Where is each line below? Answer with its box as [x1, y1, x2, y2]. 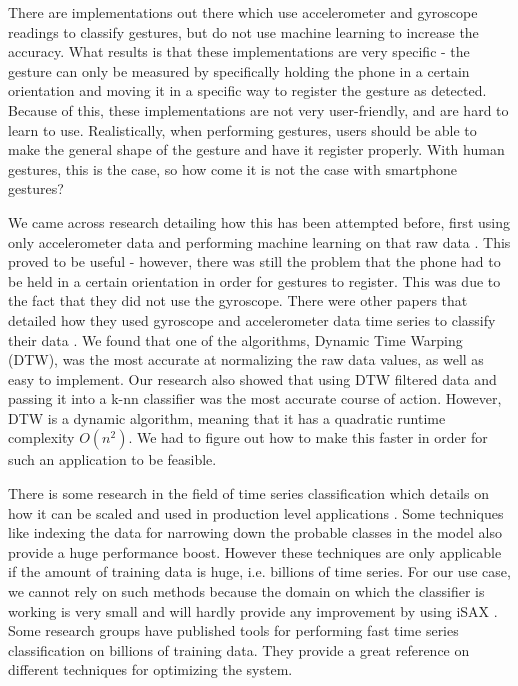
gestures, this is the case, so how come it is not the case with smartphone [8, 158, 458, 179]
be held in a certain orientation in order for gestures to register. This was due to [8, 270, 501, 291]
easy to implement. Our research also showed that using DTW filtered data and [8, 368, 497, 389]
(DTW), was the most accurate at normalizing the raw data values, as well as [8, 349, 484, 370]
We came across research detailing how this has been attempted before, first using [8, 211, 510, 232]
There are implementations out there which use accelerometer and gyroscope [8, 2, 478, 22]
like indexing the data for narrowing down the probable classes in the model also [8, 522, 502, 543]
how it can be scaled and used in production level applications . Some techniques [8, 502, 504, 523]
